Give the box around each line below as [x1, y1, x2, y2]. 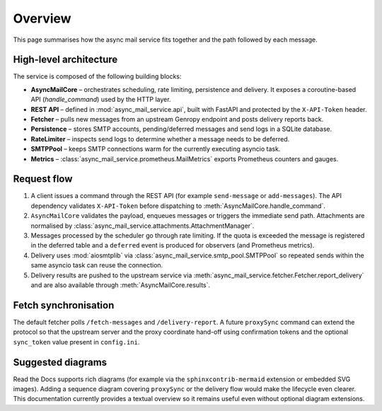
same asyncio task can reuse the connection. [30, 261, 163, 270]
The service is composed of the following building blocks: [13, 72, 182, 81]
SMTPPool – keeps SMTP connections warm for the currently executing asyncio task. [30, 145, 281, 154]
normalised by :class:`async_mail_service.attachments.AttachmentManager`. [30, 221, 255, 230]
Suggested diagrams [13, 356, 108, 368]
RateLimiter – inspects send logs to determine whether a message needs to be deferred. [30, 134, 290, 143]
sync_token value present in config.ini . [13, 337, 140, 346]
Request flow [13, 173, 73, 185]
